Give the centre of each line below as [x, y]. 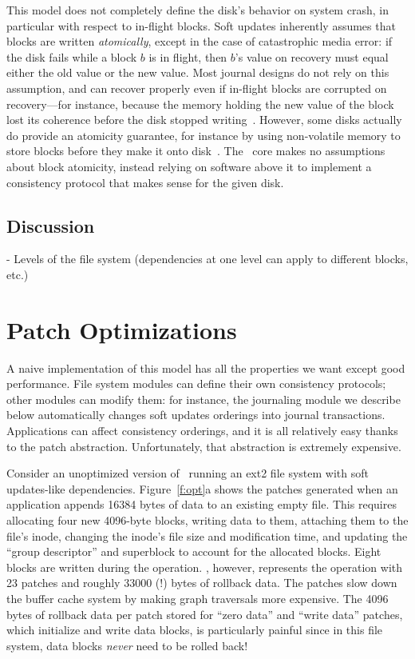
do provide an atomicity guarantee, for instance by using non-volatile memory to [204, 135]
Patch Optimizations [122, 329]
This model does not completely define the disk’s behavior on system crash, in [198, 10]
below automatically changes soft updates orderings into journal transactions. [196, 415]
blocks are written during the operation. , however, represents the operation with [205, 567]
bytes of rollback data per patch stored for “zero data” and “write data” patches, [205, 614]
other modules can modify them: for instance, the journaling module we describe [204, 399]
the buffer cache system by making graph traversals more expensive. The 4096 [198, 598]
